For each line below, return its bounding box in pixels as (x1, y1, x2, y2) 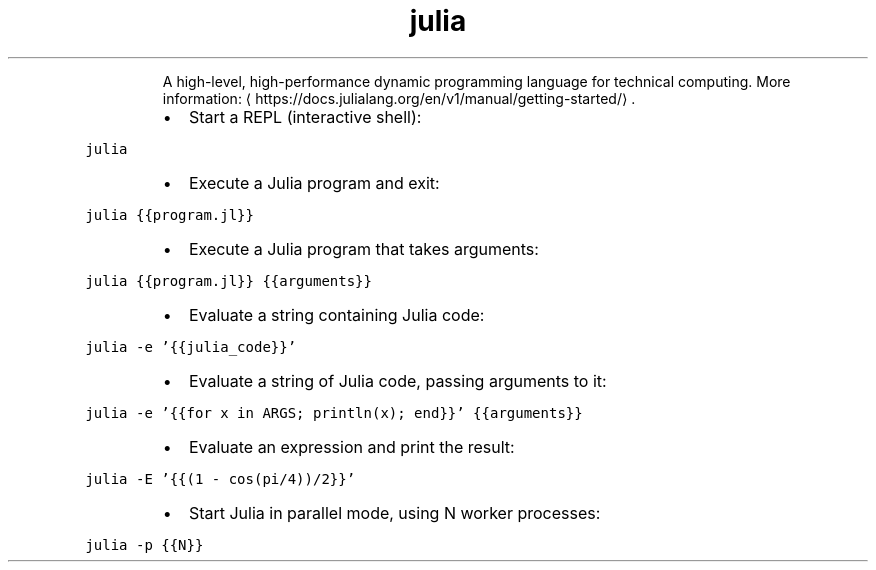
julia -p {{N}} (85, 536, 204, 553)
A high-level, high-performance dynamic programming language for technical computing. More (162, 72, 791, 90)
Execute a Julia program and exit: (188, 172, 440, 193)
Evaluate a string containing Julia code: (188, 304, 485, 325)
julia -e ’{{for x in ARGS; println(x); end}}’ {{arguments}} (85, 404, 583, 421)
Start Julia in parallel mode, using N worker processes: (188, 502, 601, 523)
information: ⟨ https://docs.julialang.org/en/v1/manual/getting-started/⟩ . (162, 89, 636, 107)
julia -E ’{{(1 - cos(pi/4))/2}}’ (85, 470, 356, 487)
